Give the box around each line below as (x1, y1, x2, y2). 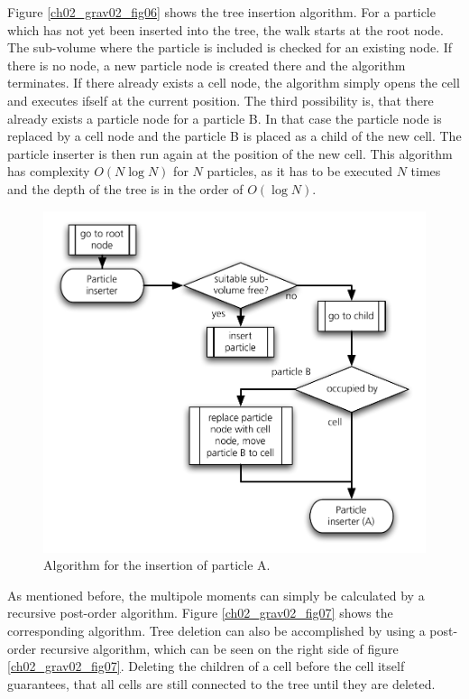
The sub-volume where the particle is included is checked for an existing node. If (7, 38, 453, 57)
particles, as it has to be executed (207, 162, 393, 181)
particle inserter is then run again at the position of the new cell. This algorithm (7, 144, 453, 163)
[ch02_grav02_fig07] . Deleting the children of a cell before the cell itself (7, 657, 405, 676)
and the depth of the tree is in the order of (7, 179, 244, 198)
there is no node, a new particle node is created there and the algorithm (7, 55, 406, 74)
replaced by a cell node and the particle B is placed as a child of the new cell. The (7, 126, 462, 145)
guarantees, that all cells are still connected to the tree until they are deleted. (7, 674, 436, 693)
